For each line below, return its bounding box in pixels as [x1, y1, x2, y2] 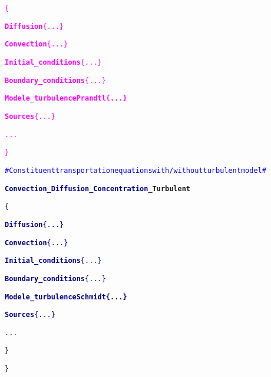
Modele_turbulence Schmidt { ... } [5, 292, 127, 301]
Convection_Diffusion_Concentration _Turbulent [5, 184, 190, 193]
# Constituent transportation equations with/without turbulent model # [5, 166, 266, 175]
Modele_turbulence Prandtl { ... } [5, 94, 127, 103]
